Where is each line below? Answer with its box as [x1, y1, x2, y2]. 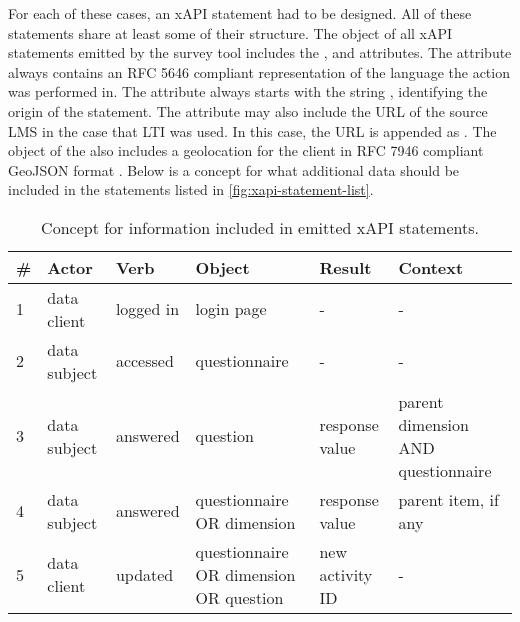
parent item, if [398, 487, 499, 511]
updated [115, 562, 174, 586]
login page [195, 297, 267, 321]
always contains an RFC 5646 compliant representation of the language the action [8, 61, 510, 82]
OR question [195, 585, 284, 609]
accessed [115, 349, 174, 373]
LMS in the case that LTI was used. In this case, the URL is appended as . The [8, 120, 497, 141]
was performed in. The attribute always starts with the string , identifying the [8, 81, 488, 102]
